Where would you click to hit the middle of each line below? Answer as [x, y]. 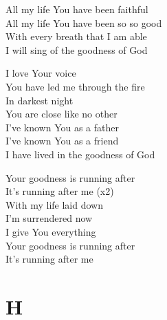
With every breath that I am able [76, 36]
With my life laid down [54, 204]
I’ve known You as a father [63, 127]
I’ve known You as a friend [62, 141]
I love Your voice [41, 73]
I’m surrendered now [49, 218]
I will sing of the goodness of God [77, 49]
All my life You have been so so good [84, 22]
